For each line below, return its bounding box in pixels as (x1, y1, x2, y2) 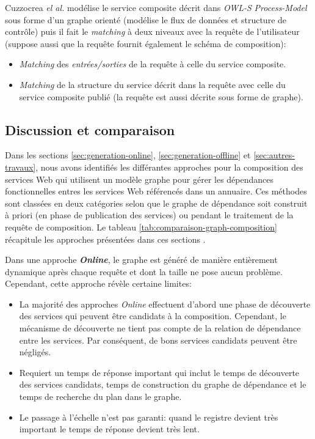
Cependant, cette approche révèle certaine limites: (5, 277, 192, 290)
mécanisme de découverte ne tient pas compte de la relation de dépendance (19, 322, 301, 334)
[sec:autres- (253, 149, 295, 161)
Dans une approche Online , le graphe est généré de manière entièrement (5, 253, 278, 266)
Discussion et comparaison (5, 120, 175, 139)
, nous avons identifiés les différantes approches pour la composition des (35, 160, 303, 173)
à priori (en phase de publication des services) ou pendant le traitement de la (5, 208, 294, 221)
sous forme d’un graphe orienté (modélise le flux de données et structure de (5, 13, 287, 26)
